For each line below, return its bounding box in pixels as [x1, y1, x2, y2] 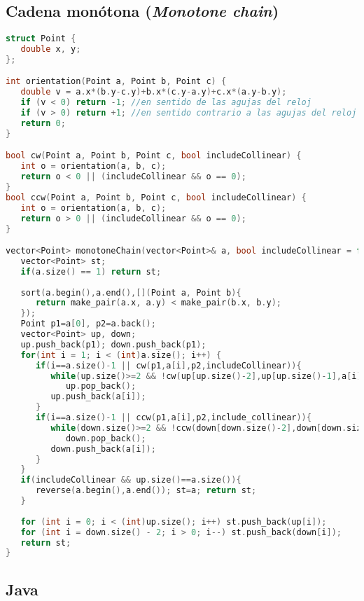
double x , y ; [20, 44, 81, 55]
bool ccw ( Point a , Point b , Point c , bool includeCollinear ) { [6, 192, 307, 202]
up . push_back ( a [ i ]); [50, 392, 146, 402]
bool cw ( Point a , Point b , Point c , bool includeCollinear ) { [6, 151, 302, 161]
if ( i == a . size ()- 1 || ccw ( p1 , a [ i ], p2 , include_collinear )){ [35, 413, 311, 423]
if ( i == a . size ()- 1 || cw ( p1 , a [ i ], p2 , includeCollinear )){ [35, 360, 302, 371]
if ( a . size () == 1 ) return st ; [20, 266, 162, 277]
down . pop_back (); [65, 433, 146, 443]
